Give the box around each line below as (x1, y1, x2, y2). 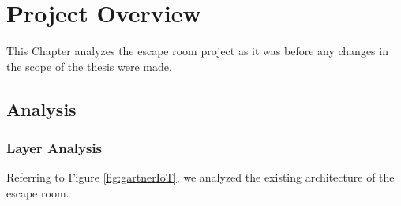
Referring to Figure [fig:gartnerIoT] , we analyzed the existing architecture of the (6, 169, 395, 185)
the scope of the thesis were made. (6, 58, 172, 74)
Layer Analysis (6, 138, 103, 158)
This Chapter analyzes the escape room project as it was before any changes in (6, 43, 388, 59)
